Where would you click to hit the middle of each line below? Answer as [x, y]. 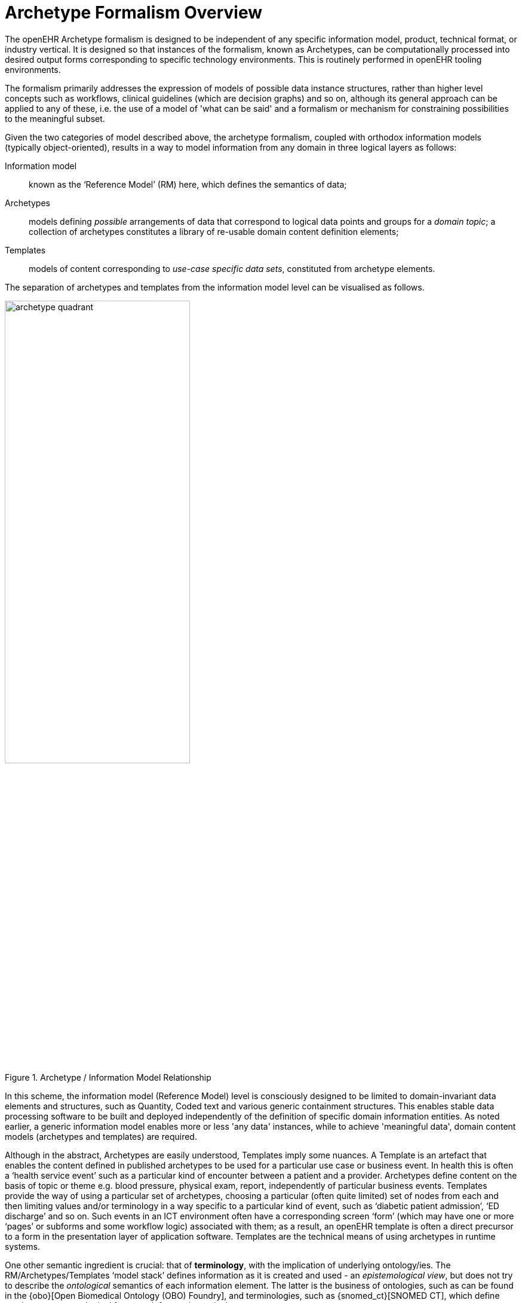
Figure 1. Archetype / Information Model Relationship [108, 1077]
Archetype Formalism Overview [134, 13]
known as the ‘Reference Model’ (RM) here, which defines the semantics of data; [188, 184]
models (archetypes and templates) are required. [101, 1136]
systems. [22, 1246]
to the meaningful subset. [55, 118]
